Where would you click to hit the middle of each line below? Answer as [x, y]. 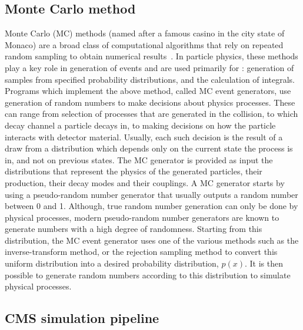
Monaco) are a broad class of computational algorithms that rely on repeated [144, 44]
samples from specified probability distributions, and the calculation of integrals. [150, 79]
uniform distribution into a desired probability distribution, [112, 263]
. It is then [264, 263]
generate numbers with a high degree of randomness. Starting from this [134, 229]
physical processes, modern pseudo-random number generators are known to [142, 217]
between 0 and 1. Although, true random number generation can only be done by [151, 206]
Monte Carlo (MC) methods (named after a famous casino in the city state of [145, 33]
